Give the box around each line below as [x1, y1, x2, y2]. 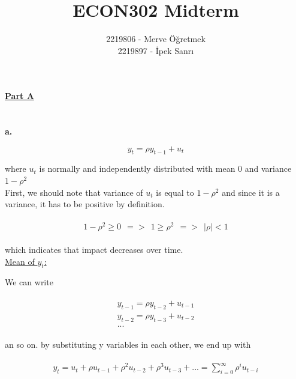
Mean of [5, 255, 35, 267]
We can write [5, 276, 53, 288]
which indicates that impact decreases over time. [5, 243, 183, 255]
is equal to [156, 186, 194, 198]
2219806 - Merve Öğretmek [106, 32, 206, 45]
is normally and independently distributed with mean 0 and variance [39, 162, 292, 175]
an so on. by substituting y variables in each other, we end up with [5, 338, 251, 350]
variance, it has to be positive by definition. [5, 198, 165, 210]
